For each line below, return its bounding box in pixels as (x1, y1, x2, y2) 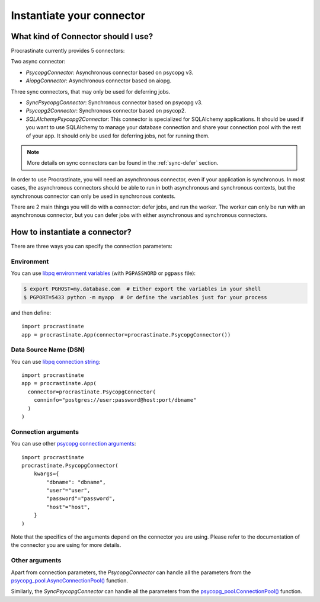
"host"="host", (46, 504, 91, 510)
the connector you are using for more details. (11, 542, 121, 549)
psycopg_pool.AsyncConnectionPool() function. (11, 577, 129, 584)
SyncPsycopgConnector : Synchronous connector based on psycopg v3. (25, 99, 203, 106)
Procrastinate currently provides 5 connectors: (11, 47, 125, 55)
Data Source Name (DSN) (11, 345, 85, 354)
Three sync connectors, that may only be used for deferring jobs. (11, 88, 171, 95)
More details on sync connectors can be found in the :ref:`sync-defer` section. (27, 159, 219, 166)
